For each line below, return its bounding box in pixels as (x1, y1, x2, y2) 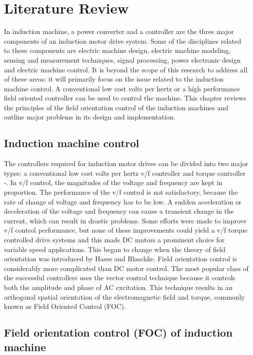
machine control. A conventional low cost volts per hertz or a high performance (4, 83, 240, 93)
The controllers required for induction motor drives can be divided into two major (4, 158, 249, 169)
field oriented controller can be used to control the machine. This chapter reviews (4, 93, 246, 103)
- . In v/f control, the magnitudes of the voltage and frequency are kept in (4, 177, 222, 187)
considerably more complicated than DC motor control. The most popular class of (4, 263, 249, 273)
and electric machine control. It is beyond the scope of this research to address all (4, 64, 248, 74)
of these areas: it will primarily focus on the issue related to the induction (4, 74, 224, 84)
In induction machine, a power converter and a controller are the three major (4, 26, 234, 36)
